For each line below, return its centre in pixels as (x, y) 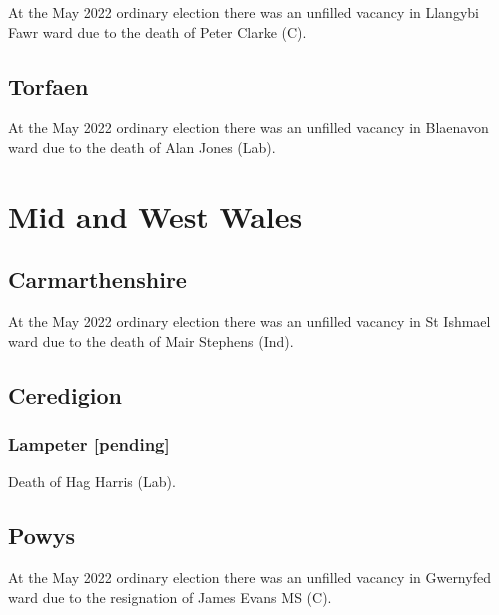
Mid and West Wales (155, 215)
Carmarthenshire (97, 279)
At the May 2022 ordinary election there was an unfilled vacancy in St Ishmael (249, 321)
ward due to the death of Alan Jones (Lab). (142, 146)
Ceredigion (65, 394)
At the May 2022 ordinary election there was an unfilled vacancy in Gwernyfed (249, 577)
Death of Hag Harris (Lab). (92, 481)
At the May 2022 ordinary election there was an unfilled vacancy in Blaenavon (248, 127)
